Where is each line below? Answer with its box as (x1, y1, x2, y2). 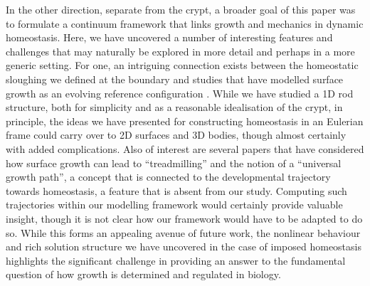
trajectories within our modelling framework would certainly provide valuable (6, 197, 343, 212)
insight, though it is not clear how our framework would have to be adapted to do (6, 211, 363, 226)
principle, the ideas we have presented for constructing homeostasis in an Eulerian (6, 113, 364, 128)
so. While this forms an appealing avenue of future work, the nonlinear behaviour (6, 225, 361, 240)
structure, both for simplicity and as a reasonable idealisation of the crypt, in (6, 100, 343, 115)
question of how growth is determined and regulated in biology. (6, 267, 281, 282)
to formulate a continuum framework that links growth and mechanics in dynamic (6, 16, 364, 31)
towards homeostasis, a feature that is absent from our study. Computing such (6, 183, 347, 198)
